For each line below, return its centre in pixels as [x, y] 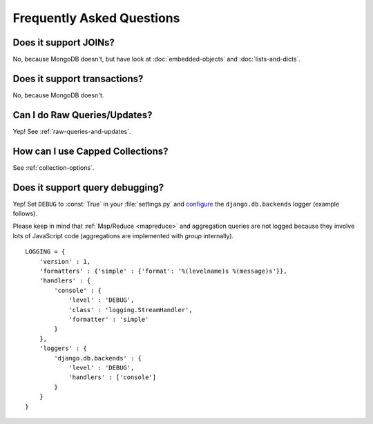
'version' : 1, [65, 261]
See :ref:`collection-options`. [54, 167]
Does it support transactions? [78, 78]
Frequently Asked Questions [96, 18]
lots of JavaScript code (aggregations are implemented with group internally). [123, 235]
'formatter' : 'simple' [109, 319]
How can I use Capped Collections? [90, 151]
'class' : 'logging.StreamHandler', [131, 310]
